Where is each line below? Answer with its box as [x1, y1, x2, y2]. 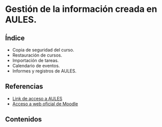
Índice [5, 34, 25, 42]
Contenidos [5, 115, 42, 124]
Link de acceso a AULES [12, 95, 63, 101]
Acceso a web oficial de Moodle [12, 101, 78, 107]
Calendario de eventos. [12, 63, 60, 68]
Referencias [5, 82, 44, 91]
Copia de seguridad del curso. [12, 47, 74, 53]
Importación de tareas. [12, 58, 59, 63]
